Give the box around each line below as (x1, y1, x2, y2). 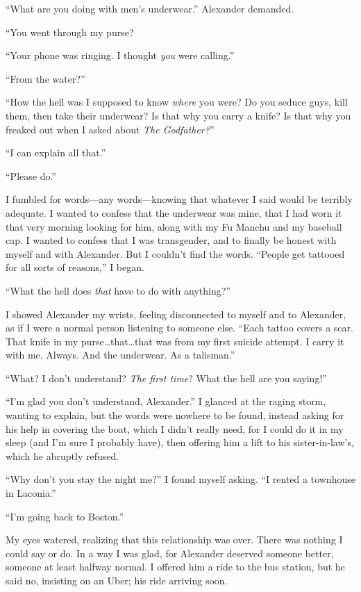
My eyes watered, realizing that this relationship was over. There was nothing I (6, 532, 343, 547)
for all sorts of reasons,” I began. (6, 260, 144, 274)
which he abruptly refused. (6, 448, 119, 463)
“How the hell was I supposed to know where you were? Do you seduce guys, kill (6, 94, 348, 109)
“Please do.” (6, 168, 56, 183)
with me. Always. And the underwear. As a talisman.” (6, 347, 235, 362)
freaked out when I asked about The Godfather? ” (6, 122, 215, 136)
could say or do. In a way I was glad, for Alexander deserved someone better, (6, 545, 334, 560)
